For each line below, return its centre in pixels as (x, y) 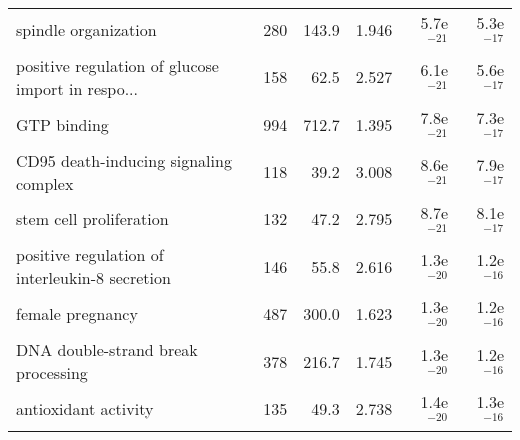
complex (45, 183)
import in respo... (77, 88)
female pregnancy (77, 314)
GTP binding (62, 124)
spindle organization (86, 29)
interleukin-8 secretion (93, 278)
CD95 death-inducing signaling (124, 160)
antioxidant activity (85, 409)
